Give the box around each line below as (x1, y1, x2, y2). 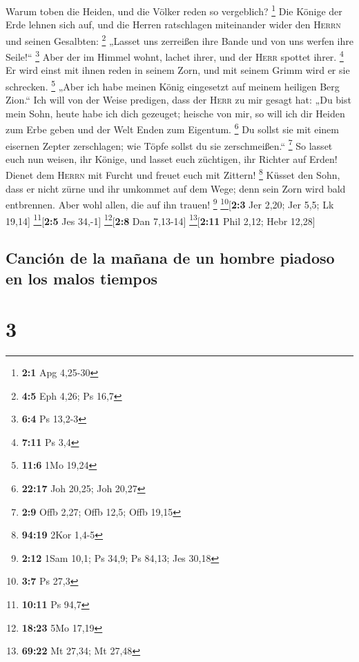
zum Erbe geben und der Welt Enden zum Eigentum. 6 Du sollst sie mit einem (6, 120, 339, 137)
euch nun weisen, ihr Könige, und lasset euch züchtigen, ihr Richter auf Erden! (6, 151, 338, 166)
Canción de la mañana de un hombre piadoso (6, 247, 335, 269)
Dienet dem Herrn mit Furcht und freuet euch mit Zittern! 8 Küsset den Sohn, (6, 166, 340, 182)
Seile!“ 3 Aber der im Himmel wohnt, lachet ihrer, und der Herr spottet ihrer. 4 (6, 48, 344, 64)
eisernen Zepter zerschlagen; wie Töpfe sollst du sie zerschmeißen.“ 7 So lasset (6, 136, 333, 153)
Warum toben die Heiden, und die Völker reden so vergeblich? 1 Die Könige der (6, 2, 342, 18)
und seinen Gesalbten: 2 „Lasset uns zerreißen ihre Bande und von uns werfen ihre (6, 31, 353, 48)
